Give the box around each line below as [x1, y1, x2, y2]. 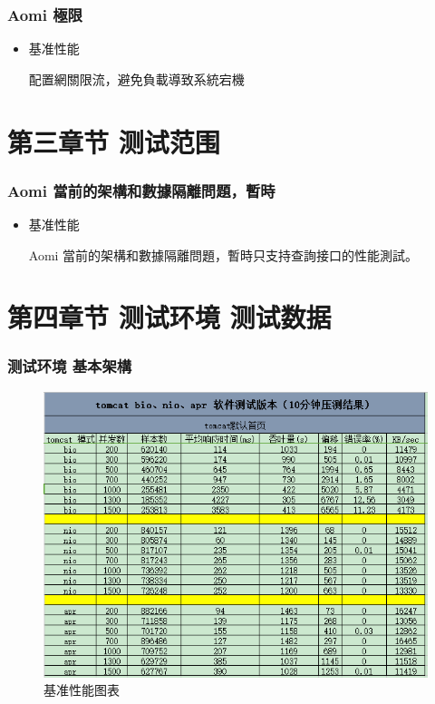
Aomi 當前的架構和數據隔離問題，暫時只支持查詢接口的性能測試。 [28, 245, 419, 264]
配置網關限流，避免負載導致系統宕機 [28, 69, 245, 88]
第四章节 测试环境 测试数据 [7, 298, 332, 336]
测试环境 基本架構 [7, 355, 132, 377]
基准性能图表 [43, 680, 120, 699]
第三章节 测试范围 [7, 122, 220, 160]
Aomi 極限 [7, 3, 82, 25]
